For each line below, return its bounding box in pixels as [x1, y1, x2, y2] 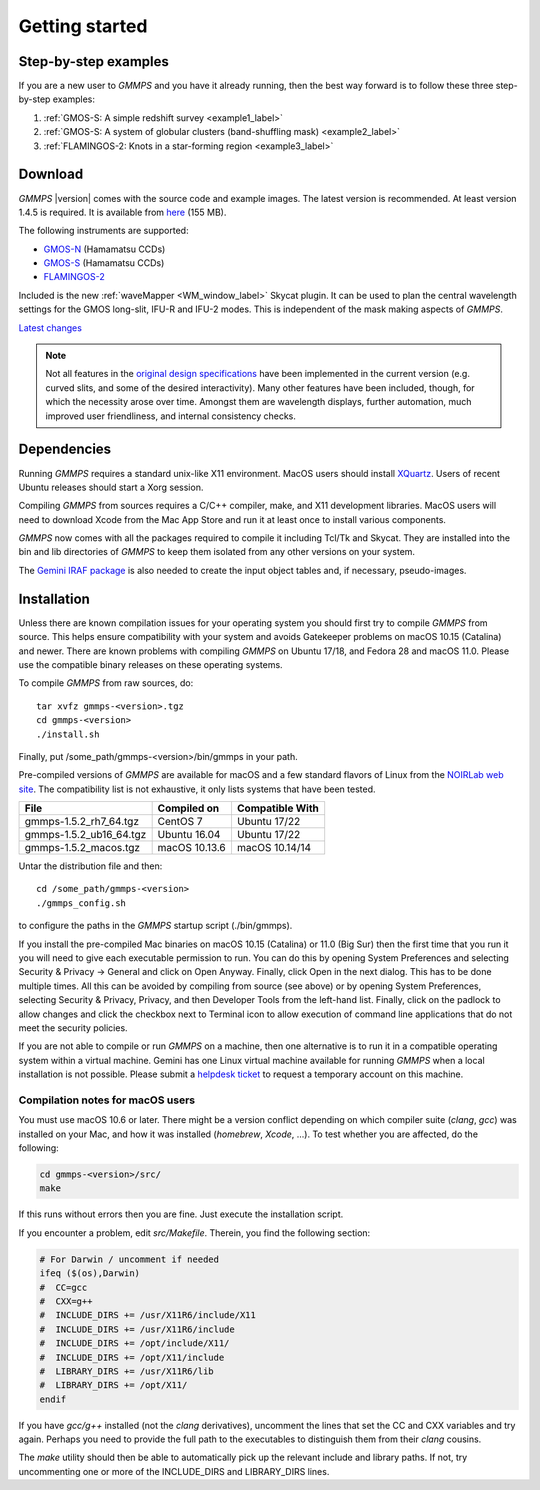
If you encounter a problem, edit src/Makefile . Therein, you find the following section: [18, 1226, 371, 1239]
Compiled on [157, 801, 220, 815]
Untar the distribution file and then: [18, 860, 163, 872]
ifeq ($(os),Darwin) [39, 1268, 140, 1279]
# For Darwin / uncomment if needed [39, 1253, 220, 1265]
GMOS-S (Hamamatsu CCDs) [43, 257, 165, 269]
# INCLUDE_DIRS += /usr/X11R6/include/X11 [39, 1310, 257, 1321]
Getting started [18, 15, 148, 37]
